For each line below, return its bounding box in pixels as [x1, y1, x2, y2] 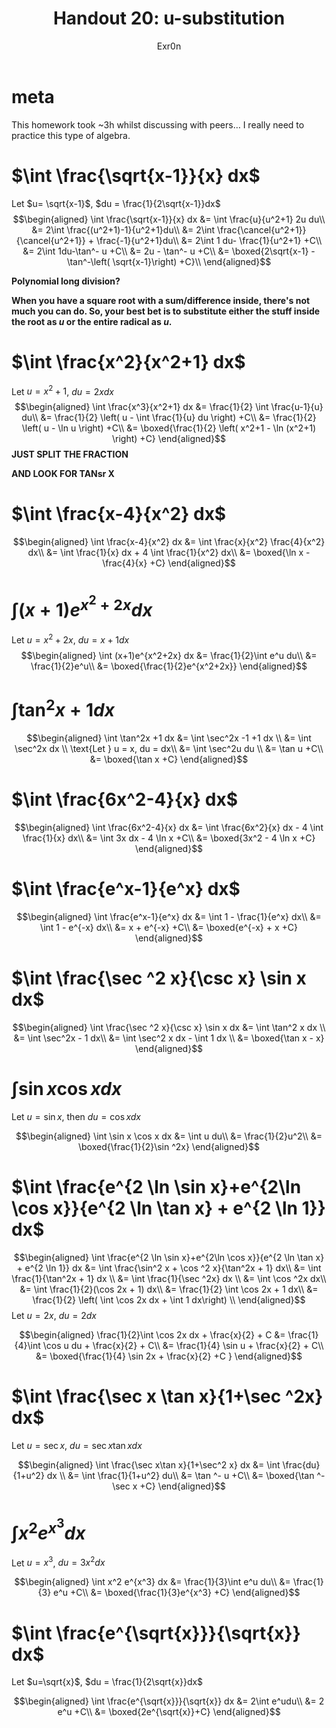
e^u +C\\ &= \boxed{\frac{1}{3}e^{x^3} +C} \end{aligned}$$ [53, 1587, 301, 1599]
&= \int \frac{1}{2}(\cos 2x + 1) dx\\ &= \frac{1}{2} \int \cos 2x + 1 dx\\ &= [19, 1283, 319, 1295]
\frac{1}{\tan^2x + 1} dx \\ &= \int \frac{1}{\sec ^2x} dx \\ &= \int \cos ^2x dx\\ [11, 1272, 327, 1284]
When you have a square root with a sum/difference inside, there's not [11, 294, 311, 306]
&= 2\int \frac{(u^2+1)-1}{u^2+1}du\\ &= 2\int [31, 223, 216, 236]
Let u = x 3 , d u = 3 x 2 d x [11, 1555, 106, 1569]
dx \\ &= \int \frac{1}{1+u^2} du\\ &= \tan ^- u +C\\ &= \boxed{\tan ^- [46, 1469, 326, 1481]
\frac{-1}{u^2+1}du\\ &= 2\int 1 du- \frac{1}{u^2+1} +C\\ [95, 234, 323, 246]
